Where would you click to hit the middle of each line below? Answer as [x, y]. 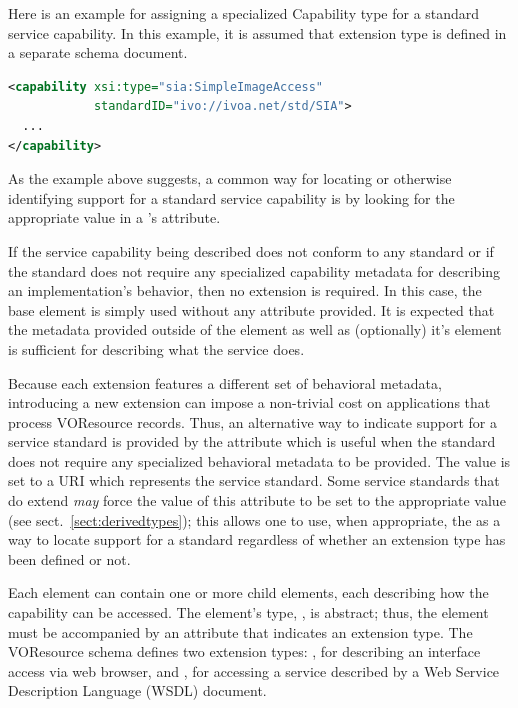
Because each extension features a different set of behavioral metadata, [225, 382]
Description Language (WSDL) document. [137, 690]
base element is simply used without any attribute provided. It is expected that [251, 309]
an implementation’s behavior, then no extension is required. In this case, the [245, 290]
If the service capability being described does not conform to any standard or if [251, 250]
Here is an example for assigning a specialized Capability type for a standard [244, 13]
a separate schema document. [98, 52]
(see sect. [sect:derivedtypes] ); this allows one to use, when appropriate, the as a [254, 519]
